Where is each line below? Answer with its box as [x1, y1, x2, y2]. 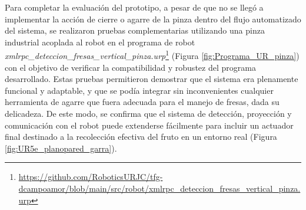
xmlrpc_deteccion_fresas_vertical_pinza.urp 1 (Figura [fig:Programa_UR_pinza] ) [5, 48, 300, 62]
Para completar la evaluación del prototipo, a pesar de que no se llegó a [5, 1, 264, 13]
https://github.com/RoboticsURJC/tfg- [18, 170, 163, 183]
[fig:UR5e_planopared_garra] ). [5, 142, 117, 154]
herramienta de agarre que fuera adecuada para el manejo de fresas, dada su [5, 96, 280, 108]
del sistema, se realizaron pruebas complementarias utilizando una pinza [5, 24, 265, 37]
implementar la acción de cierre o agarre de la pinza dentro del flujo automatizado [5, 12, 301, 25]
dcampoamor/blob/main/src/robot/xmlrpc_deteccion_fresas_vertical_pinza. [18, 182, 301, 194]
